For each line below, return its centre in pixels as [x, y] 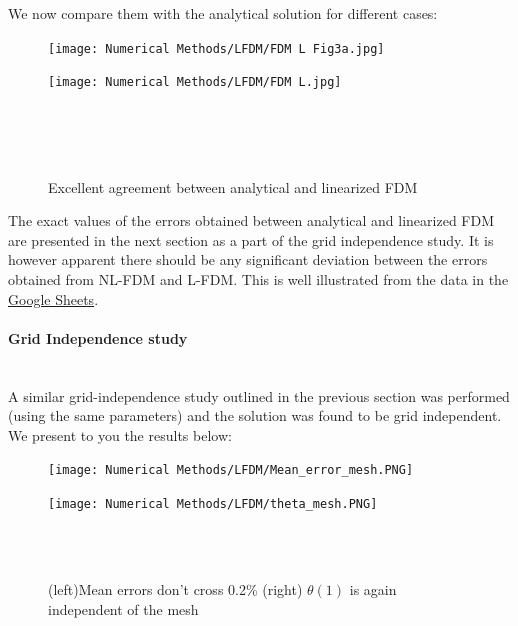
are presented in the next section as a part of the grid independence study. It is [251, 239]
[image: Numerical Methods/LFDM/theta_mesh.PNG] [213, 504]
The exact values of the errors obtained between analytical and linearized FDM [251, 220]
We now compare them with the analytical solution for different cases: [223, 13]
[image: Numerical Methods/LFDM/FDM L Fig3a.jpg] [216, 48]
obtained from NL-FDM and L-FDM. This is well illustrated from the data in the [258, 279]
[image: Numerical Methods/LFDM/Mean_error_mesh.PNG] [231, 470]
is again [373, 588]
